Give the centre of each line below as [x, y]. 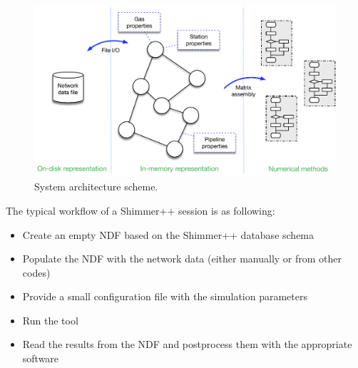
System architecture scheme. [96, 186]
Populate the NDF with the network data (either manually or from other [182, 259]
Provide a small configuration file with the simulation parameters [165, 296]
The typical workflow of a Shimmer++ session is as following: [140, 210]
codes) [36, 272]
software [41, 358]
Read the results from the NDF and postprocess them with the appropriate [187, 344]
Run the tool [50, 320]
